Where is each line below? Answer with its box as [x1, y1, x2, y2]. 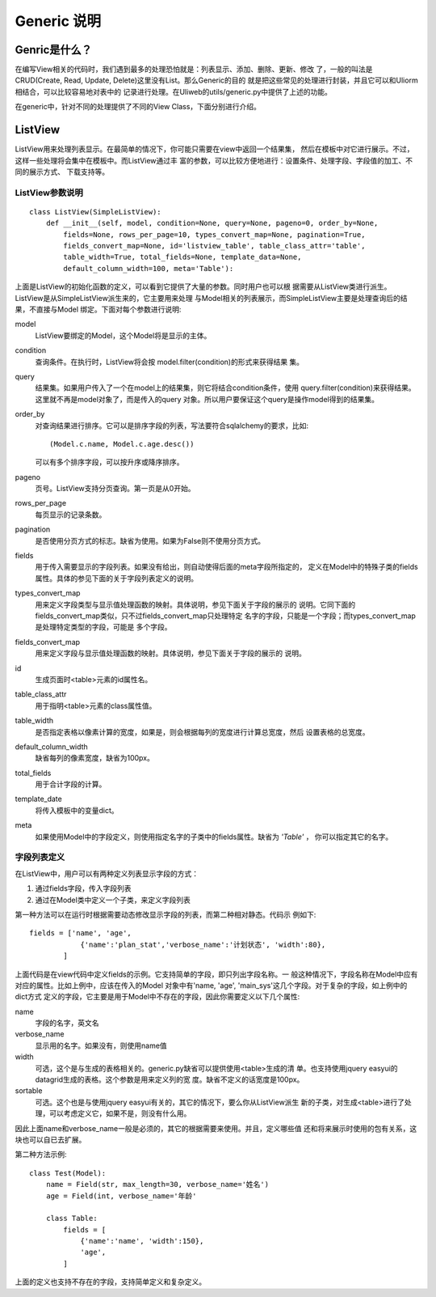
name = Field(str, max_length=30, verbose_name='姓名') [45, 1180, 270, 1189]
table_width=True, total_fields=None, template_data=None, [63, 252, 302, 262]
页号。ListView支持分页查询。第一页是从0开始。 [35, 484, 195, 494]
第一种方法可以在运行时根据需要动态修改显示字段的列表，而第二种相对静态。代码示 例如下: [15, 909, 317, 919]
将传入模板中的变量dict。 [35, 805, 119, 815]
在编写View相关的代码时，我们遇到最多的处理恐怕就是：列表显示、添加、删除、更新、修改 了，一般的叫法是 [15, 65, 373, 74]
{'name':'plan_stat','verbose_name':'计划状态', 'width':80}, [80, 939, 326, 949]
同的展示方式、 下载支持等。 [15, 167, 109, 176]
